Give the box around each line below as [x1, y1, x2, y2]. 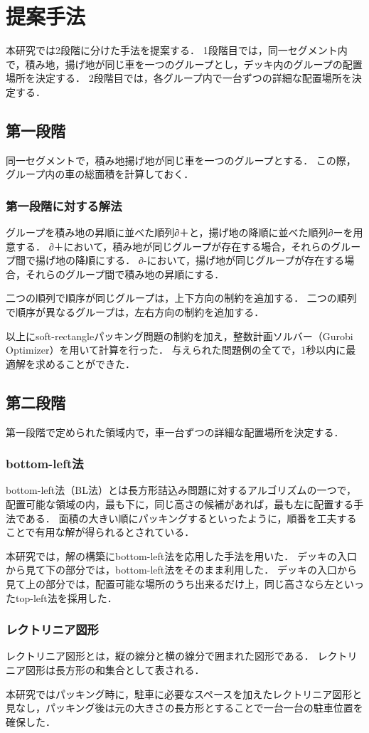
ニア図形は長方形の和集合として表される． [6, 663, 205, 677]
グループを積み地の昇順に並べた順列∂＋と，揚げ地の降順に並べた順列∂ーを [6, 225, 353, 240]
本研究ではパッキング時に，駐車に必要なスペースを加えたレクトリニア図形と [6, 686, 363, 701]
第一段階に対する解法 [6, 196, 122, 214]
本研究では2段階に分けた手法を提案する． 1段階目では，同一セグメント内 [6, 43, 348, 58]
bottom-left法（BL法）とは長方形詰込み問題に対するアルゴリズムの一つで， [6, 482, 356, 497]
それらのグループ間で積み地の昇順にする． [25, 266, 225, 281]
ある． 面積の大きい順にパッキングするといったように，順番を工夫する [25, 510, 357, 525]
